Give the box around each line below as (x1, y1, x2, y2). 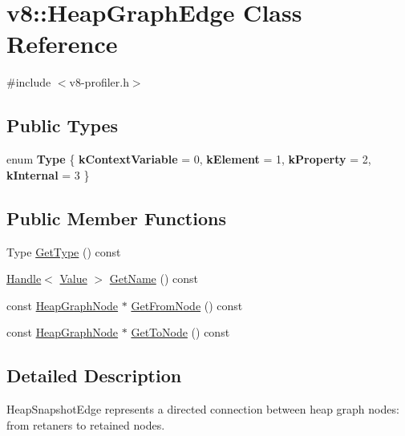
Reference (6, 27, 118, 60)
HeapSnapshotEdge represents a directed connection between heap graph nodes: (6, 401, 399, 418)
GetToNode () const (131, 324, 230, 341)
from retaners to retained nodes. (6, 416, 165, 433)
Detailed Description (6, 363, 182, 388)
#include (6, 74, 51, 91)
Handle (6, 270, 42, 287)
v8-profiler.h (69, 74, 129, 91)
